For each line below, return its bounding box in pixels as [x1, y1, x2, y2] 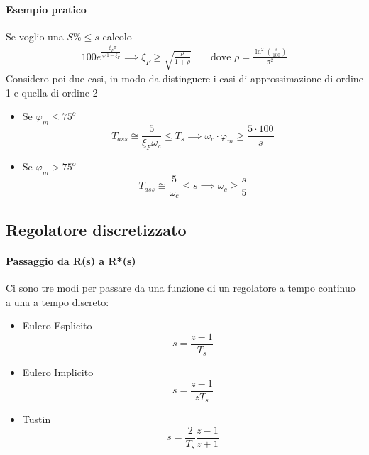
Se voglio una [6, 28, 64, 43]
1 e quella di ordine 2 [6, 84, 98, 99]
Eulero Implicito [22, 365, 94, 380]
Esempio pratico [6, 1, 87, 16]
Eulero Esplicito [22, 318, 92, 333]
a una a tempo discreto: [6, 294, 109, 309]
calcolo [102, 28, 132, 43]
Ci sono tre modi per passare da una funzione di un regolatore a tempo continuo [6, 280, 356, 295]
